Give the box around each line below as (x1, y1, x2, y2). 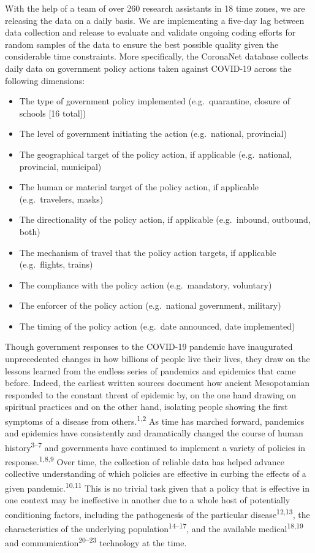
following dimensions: (5, 74, 85, 87)
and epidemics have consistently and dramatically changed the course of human (5, 427, 303, 439)
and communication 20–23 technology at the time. (5, 535, 187, 549)
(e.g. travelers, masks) (19, 192, 104, 205)
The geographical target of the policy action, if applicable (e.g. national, (19, 147, 292, 160)
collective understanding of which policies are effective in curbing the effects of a (5, 467, 306, 480)
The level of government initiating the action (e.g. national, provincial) (19, 127, 287, 140)
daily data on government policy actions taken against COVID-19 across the (5, 61, 292, 74)
